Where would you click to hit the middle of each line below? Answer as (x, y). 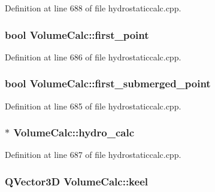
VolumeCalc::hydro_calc (74, 132)
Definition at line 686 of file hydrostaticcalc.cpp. (93, 57)
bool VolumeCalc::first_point (77, 34)
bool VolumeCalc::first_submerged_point (108, 83)
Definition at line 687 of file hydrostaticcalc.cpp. (93, 155)
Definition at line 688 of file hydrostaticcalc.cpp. (93, 8)
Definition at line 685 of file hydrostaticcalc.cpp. (93, 106)
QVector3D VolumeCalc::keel (76, 181)
